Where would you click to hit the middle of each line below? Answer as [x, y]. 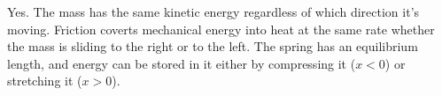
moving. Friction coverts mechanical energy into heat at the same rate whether [221, 29]
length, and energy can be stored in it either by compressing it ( [182, 63]
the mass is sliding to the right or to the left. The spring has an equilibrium [213, 46]
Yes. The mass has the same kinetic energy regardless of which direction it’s [213, 11]
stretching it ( [45, 81]
